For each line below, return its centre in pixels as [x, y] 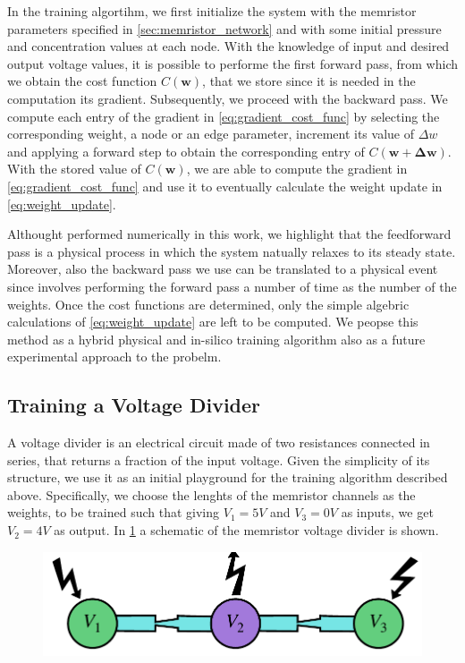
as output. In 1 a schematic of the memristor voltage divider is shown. [246, 530]
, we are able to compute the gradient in [297, 169]
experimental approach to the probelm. [114, 357]
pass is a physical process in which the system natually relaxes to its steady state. [232, 251]
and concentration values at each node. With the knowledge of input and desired [228, 46]
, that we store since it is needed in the [309, 81]
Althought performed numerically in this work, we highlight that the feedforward [229, 234]
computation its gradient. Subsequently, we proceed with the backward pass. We [228, 98]
